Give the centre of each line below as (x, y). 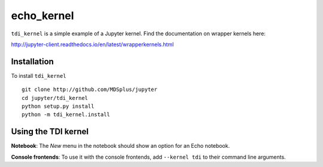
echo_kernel (42, 16)
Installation (32, 61)
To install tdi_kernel (39, 75)
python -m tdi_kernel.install (66, 115)
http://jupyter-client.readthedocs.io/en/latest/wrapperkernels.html (92, 44)
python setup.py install (58, 107)
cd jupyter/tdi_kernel (55, 98)
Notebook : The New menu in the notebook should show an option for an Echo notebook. (121, 146)
